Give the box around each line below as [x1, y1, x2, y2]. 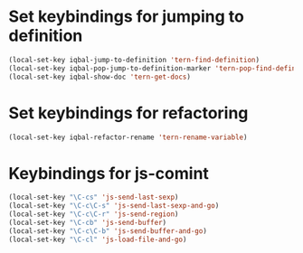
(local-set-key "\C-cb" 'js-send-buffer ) [8, 218, 167, 227]
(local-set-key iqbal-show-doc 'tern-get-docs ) [8, 72, 192, 81]
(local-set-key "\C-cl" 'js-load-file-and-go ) [8, 235, 187, 244]
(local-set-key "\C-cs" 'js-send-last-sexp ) [8, 192, 179, 202]
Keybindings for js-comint [8, 163, 210, 183]
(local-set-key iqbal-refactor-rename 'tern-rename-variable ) [8, 133, 248, 142]
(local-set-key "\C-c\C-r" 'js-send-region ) [8, 210, 179, 219]
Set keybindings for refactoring [8, 102, 249, 123]
